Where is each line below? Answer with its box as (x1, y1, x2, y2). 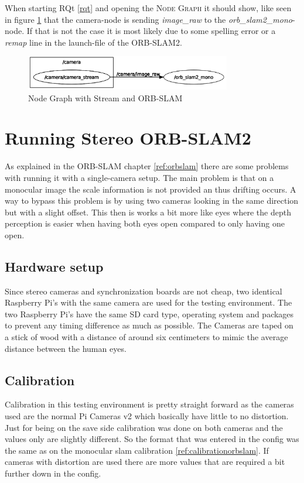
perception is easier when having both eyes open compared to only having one (5, 217, 285, 229)
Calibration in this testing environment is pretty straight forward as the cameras (5, 398, 294, 410)
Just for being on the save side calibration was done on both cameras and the (5, 421, 283, 433)
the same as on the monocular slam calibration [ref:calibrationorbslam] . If (5, 444, 269, 456)
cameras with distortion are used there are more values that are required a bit (5, 455, 285, 468)
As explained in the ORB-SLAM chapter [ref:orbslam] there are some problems (5, 160, 289, 172)
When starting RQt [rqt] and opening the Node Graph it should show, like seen (5, 2, 292, 13)
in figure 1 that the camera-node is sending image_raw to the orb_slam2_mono (5, 13, 292, 25)
